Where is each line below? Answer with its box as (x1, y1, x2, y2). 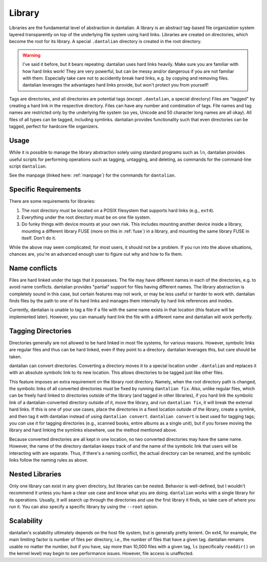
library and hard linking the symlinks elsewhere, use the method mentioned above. (9, 427, 178, 433)
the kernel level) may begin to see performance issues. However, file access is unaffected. (9, 551, 194, 557)
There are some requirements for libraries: (9, 198, 96, 204)
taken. (9, 354, 22, 360)
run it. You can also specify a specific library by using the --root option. (9, 504, 158, 510)
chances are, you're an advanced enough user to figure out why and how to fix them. (9, 251, 183, 257)
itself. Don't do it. (21, 235, 56, 241)
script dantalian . (9, 163, 47, 169)
